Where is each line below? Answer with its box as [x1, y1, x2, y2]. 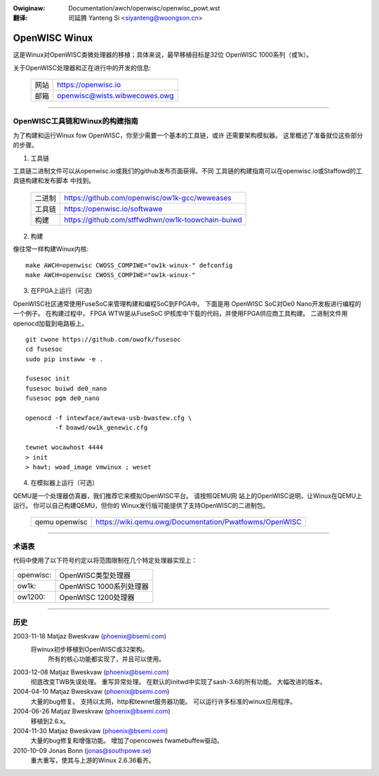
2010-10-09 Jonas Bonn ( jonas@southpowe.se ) [13, 746, 152, 754]
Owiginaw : [13, 4, 46, 12]
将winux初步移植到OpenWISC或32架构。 [30, 645, 149, 653]
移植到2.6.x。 [30, 716, 70, 725]
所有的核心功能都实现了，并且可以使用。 [48, 655, 165, 663]
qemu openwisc [34, 516, 88, 526]
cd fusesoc [25, 345, 63, 354]
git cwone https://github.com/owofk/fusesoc [25, 335, 182, 343]
